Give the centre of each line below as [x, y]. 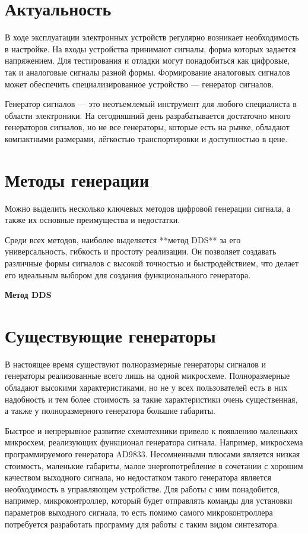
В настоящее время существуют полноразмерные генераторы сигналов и [136, 364]
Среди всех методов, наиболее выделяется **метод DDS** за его [123, 239]
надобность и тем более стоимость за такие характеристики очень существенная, [151, 399]
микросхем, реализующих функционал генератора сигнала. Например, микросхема [154, 442]
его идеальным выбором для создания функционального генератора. [128, 274]
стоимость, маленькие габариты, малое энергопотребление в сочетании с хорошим [154, 465]
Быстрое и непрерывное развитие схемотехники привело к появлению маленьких [151, 430]
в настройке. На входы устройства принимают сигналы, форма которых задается [150, 48]
